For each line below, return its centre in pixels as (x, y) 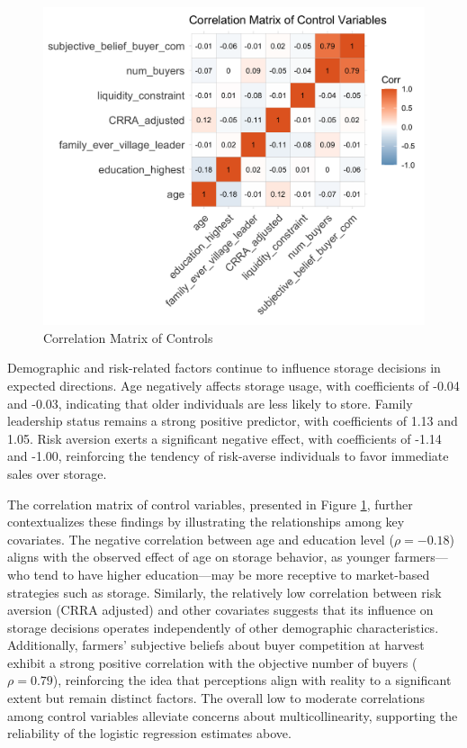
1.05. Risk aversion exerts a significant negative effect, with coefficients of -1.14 (225, 438)
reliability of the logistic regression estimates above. (149, 733)
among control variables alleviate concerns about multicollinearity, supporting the (233, 715)
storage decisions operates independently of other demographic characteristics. (223, 627)
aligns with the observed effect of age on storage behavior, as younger (199, 557)
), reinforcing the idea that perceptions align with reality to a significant (252, 680)
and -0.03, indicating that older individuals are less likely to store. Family (210, 403)
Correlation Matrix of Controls (128, 337)
